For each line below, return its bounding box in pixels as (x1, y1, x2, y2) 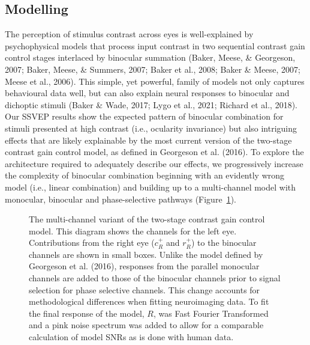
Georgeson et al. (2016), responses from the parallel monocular (29, 260, 260, 272)
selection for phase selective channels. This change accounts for (29, 283, 260, 296)
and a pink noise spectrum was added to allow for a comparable (29, 319, 264, 331)
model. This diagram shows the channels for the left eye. (29, 224, 237, 237)
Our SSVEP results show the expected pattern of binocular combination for (5, 110, 284, 123)
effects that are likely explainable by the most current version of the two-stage (5, 133, 292, 146)
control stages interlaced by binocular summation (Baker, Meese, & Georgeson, (5, 51, 296, 64)
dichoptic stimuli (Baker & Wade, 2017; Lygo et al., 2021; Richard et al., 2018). (5, 98, 298, 111)
